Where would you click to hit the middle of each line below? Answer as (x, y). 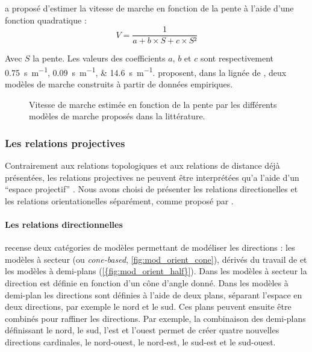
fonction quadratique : (46, 20)
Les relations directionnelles (64, 225)
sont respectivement (237, 58)
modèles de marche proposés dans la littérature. (117, 116)
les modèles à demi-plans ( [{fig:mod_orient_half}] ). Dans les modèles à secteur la (156, 271)
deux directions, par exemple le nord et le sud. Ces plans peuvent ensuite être (148, 306)
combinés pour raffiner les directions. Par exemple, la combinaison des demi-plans (155, 318)
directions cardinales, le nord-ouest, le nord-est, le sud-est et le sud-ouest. (140, 342)
